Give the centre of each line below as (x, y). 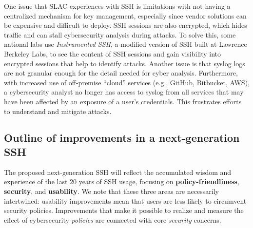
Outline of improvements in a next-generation (122, 137)
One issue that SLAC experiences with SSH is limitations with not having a (117, 6)
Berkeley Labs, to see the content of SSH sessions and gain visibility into (113, 53)
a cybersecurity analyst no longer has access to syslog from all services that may (124, 92)
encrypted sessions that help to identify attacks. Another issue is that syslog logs (125, 63)
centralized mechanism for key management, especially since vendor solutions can (125, 15)
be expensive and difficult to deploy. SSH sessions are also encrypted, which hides (126, 25)
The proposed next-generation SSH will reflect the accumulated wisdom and (118, 172)
